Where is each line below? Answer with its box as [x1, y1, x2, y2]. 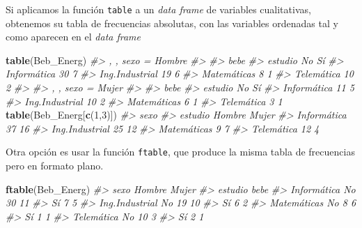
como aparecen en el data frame [6, 29, 141, 44]
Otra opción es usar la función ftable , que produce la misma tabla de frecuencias [6, 144, 355, 159]
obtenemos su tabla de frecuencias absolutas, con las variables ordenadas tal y [6, 15, 338, 30]
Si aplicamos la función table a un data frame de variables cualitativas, [6, 2, 311, 16]
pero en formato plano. [6, 158, 104, 173]
